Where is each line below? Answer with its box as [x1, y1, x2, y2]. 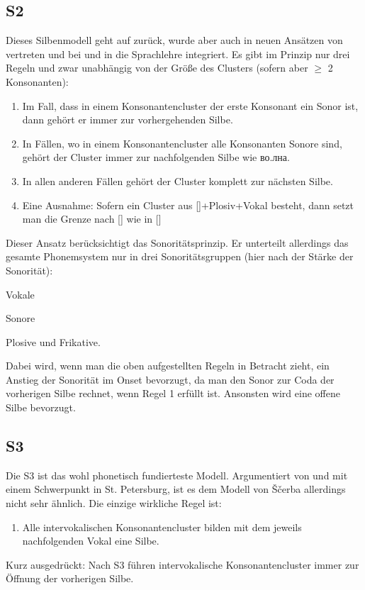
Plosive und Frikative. [6, 334, 101, 349]
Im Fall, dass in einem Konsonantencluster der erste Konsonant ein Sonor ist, [22, 98, 359, 113]
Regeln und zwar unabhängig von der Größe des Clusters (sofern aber [6, 60, 308, 75]
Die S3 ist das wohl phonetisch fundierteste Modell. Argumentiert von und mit [6, 467, 348, 482]
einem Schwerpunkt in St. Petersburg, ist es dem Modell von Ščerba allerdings [6, 482, 346, 496]
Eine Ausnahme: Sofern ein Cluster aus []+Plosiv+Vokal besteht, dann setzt [22, 197, 354, 212]
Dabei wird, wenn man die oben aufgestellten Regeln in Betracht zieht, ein [6, 358, 330, 373]
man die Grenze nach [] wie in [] [22, 211, 162, 226]
